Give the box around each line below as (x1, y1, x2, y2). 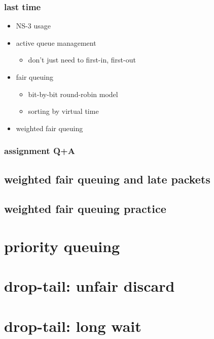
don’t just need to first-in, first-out (28, 54, 136, 65)
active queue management (16, 37, 96, 48)
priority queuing (4, 235, 120, 256)
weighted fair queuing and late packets (4, 171, 210, 187)
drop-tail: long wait (4, 315, 141, 336)
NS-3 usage (16, 20, 51, 31)
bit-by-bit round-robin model (28, 88, 118, 99)
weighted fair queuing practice (4, 201, 166, 217)
